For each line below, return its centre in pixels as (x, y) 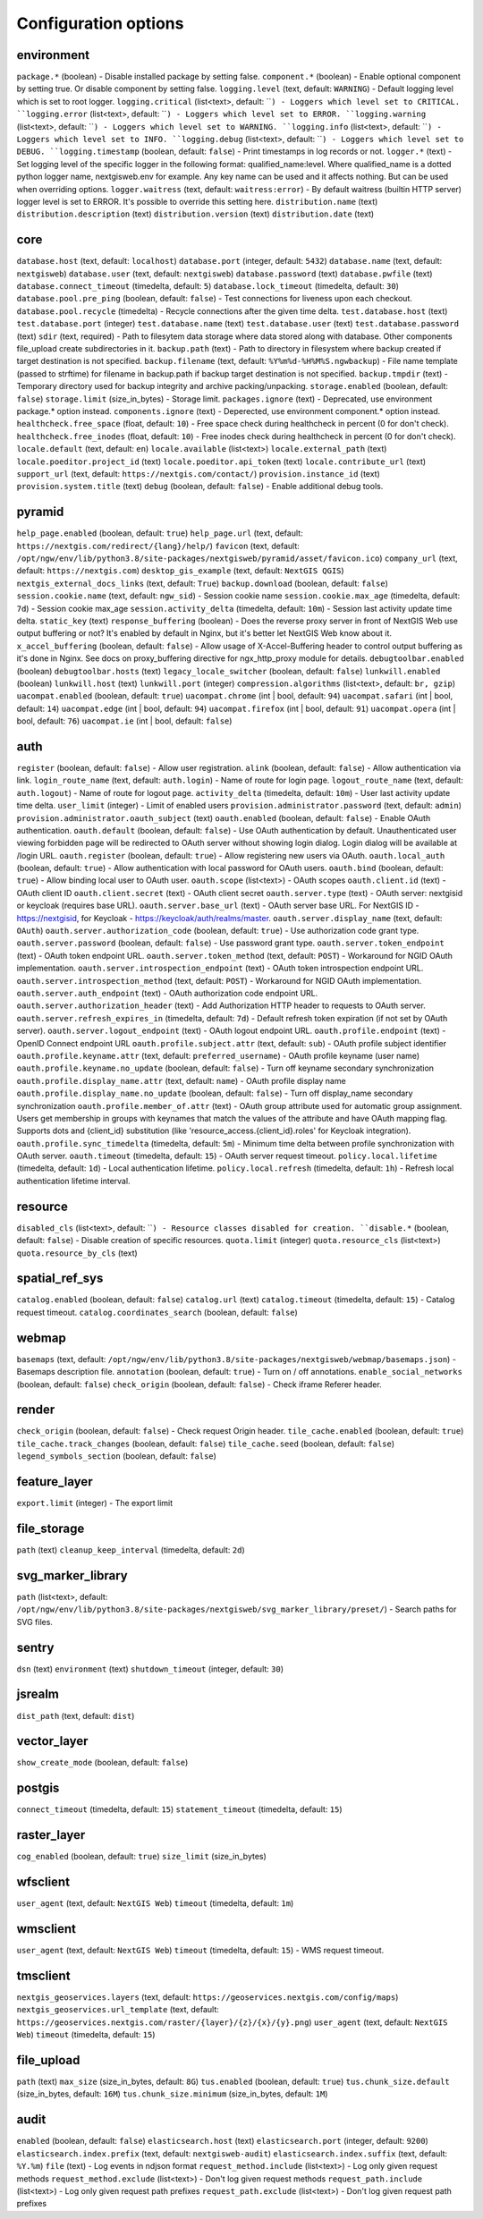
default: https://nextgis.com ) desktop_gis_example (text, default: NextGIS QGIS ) (180, 571)
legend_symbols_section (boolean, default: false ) (116, 1456)
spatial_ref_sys (60, 1279)
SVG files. (35, 1622)
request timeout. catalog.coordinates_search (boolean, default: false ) (157, 1312)
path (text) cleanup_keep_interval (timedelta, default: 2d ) (131, 1550)
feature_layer (55, 1482)
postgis (38, 1788)
